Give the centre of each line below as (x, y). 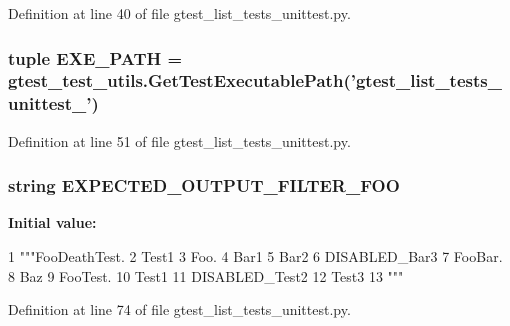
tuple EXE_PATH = (95, 57)
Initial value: (52, 222)
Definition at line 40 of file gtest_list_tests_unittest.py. (179, 13)
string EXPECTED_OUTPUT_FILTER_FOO (204, 185)
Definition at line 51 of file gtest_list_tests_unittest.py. (179, 140)
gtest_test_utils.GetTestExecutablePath (176, 80)
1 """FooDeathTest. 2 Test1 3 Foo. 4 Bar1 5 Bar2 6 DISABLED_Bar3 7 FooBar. (255, 256)
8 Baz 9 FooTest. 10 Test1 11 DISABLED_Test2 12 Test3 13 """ (206, 275)
